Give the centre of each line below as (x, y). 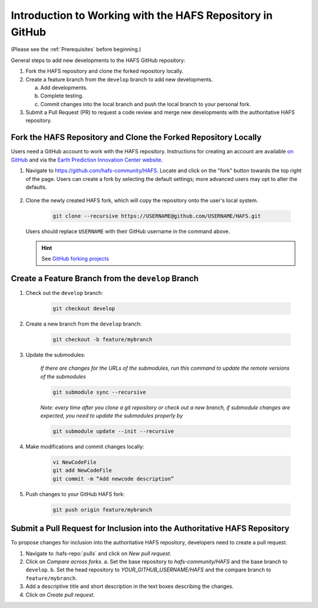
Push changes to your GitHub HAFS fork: (75, 494)
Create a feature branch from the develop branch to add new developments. (119, 79)
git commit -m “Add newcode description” (113, 479)
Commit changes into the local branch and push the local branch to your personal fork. (146, 104)
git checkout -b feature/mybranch (102, 339)
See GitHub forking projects (75, 259)
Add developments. (64, 87)
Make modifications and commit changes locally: (85, 447)
